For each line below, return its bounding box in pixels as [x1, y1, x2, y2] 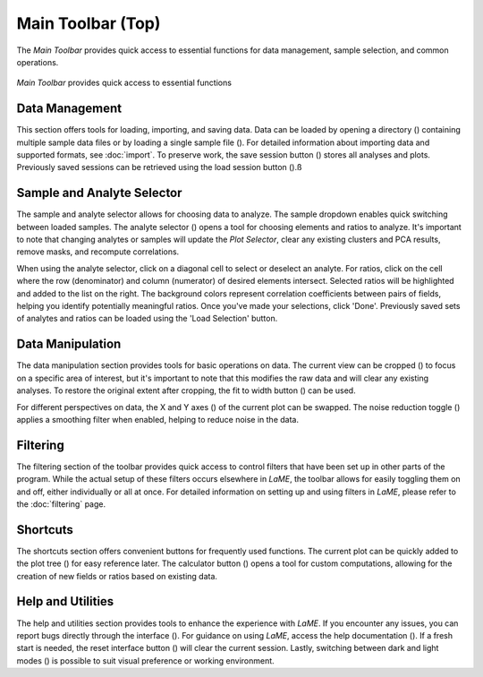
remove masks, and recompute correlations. [16, 246, 180, 257]
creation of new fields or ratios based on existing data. [16, 570, 218, 581]
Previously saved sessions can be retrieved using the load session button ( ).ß [16, 162, 302, 173]
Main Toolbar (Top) [16, 13, 161, 33]
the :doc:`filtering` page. [16, 498, 106, 510]
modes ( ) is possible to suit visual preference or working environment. [16, 655, 275, 666]
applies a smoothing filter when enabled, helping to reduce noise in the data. [16, 414, 300, 424]
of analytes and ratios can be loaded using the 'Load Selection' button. [16, 313, 278, 324]
